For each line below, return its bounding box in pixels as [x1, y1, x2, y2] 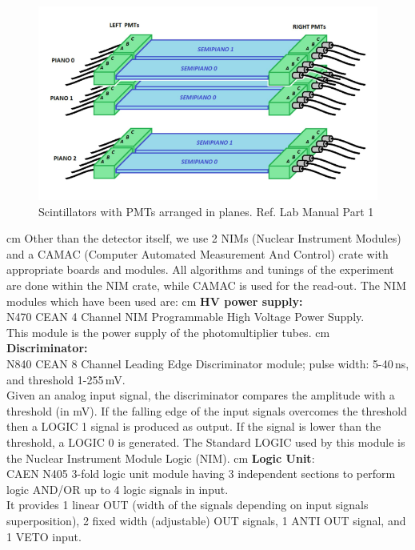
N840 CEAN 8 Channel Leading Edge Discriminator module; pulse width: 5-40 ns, [6, 355, 409, 371]
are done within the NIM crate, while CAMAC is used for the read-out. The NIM [6, 277, 407, 293]
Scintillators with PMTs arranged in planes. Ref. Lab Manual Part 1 [38, 203, 374, 219]
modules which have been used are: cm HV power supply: [6, 292, 303, 309]
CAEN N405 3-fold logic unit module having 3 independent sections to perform [6, 465, 396, 482]
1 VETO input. [6, 528, 82, 544]
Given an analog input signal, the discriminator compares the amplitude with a [6, 387, 395, 403]
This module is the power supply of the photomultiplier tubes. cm [6, 323, 330, 340]
